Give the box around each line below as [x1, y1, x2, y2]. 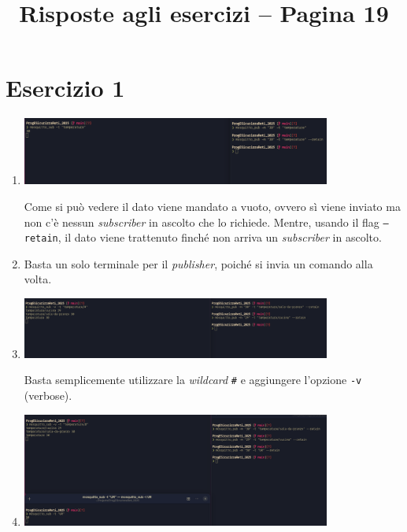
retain [24, 233, 58, 245]
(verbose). [24, 387, 72, 404]
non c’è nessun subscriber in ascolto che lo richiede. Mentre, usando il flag [24, 213, 379, 230]
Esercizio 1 [6, 72, 125, 104]
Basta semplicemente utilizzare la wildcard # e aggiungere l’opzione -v [24, 371, 362, 388]
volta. [24, 271, 52, 287]
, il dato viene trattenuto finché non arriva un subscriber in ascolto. [57, 229, 382, 246]
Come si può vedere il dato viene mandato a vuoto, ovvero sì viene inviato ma [24, 198, 401, 214]
